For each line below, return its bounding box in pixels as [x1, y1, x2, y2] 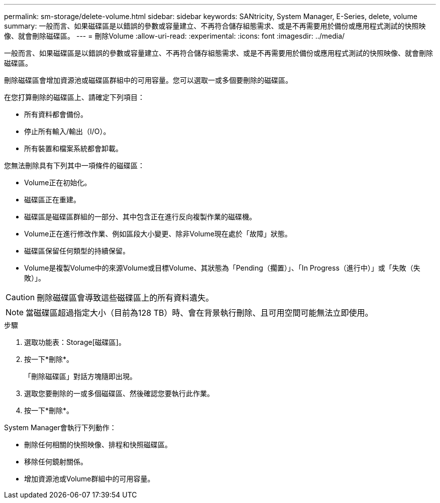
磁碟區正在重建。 [24, 195, 80, 204]
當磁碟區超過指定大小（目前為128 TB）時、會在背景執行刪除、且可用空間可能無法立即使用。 [26, 308, 373, 318]
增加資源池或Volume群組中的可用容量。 [24, 474, 155, 483]
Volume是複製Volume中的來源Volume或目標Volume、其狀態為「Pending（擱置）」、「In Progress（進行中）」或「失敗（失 [24, 264, 420, 272]
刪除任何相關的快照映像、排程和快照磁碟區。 [24, 440, 172, 449]
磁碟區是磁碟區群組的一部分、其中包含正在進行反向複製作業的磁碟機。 [24, 212, 256, 221]
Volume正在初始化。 [24, 178, 91, 187]
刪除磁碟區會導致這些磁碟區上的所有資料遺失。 [37, 293, 214, 303]
